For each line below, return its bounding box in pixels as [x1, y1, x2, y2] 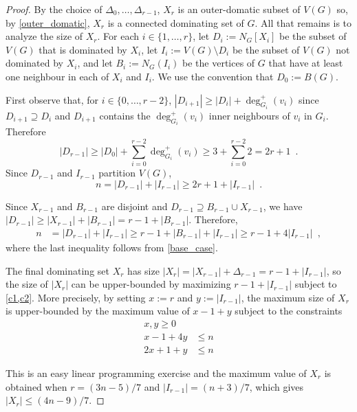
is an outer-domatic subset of [177, 2, 301, 16]
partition [98, 165, 136, 180]
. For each [97, 29, 140, 43]
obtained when [6, 379, 67, 393]
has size [127, 263, 160, 277]
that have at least [268, 56, 343, 70]
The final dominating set [6, 263, 109, 277]
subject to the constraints [235, 304, 343, 318]
